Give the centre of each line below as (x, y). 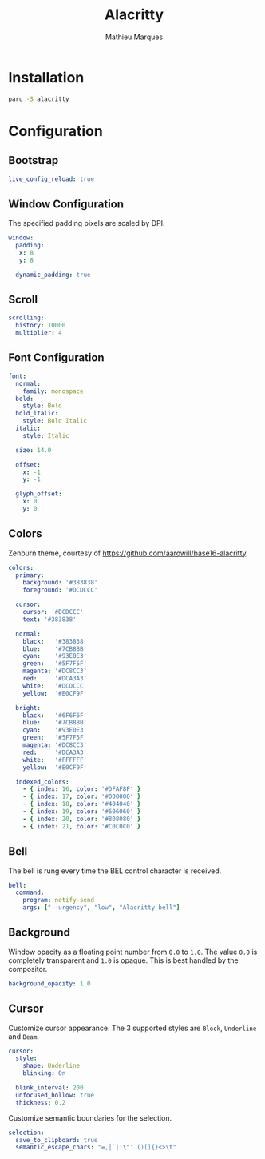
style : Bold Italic (55, 421)
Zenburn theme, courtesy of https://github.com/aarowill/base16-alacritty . (129, 553)
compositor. (28, 969)
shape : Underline (51, 1066)
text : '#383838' (50, 619)
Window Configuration (66, 204)
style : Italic (46, 435)
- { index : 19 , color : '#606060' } (82, 812)
